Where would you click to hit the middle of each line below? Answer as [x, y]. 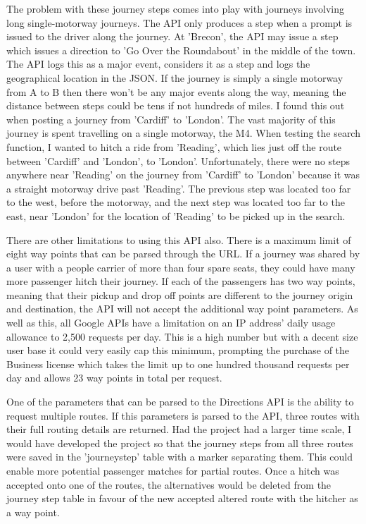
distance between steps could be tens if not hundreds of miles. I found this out [176, 105]
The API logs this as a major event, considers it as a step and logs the [158, 64]
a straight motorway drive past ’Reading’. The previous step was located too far [179, 188]
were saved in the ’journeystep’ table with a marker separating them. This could [180, 457]
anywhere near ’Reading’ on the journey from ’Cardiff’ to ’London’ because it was [183, 175]
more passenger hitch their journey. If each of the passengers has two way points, [181, 281]
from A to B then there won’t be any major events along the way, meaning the [176, 91]
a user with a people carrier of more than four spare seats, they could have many [181, 267]
